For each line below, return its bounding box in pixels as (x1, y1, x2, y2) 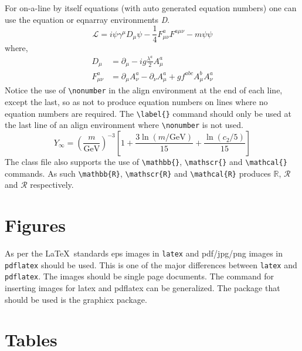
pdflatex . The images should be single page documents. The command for (5, 270, 274, 282)
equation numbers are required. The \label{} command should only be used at (5, 107, 291, 119)
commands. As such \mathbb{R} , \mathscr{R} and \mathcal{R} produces (5, 167, 271, 179)
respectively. (30, 178, 74, 191)
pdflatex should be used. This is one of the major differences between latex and (5, 258, 297, 271)
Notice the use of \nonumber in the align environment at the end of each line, (5, 84, 283, 96)
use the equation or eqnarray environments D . (5, 13, 170, 25)
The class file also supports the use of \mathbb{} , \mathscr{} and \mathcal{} (5, 155, 287, 167)
